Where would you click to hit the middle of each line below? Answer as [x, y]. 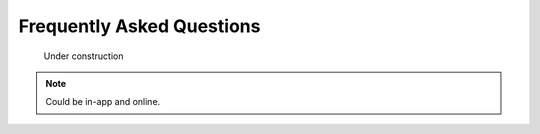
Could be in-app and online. [103, 102]
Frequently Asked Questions [139, 26]
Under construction [83, 56]
